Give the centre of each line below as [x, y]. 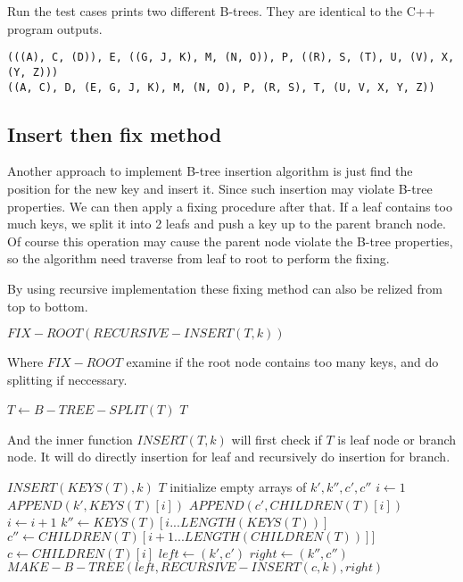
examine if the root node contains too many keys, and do [282, 362]
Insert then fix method [115, 133]
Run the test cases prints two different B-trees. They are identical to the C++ [221, 11]
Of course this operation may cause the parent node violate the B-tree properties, [230, 241]
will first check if [277, 439]
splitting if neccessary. [67, 379]
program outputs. [55, 28]
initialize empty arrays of [238, 487]
